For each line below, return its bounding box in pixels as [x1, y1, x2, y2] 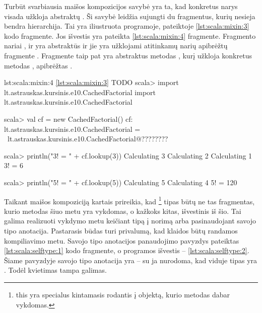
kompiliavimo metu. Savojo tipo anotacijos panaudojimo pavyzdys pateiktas [4, 235, 239, 246]
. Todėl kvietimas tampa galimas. [4, 265, 107, 275]
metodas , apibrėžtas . [4, 60, 73, 70]
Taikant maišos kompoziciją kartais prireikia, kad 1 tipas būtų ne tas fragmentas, [4, 194, 255, 206]
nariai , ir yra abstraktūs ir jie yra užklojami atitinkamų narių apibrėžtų [4, 40, 228, 51]
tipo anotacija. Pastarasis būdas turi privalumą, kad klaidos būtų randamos [4, 225, 238, 236]
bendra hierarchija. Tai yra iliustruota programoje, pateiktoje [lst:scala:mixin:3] [4, 21, 249, 31]
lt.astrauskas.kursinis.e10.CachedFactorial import [4, 87, 156, 97]
